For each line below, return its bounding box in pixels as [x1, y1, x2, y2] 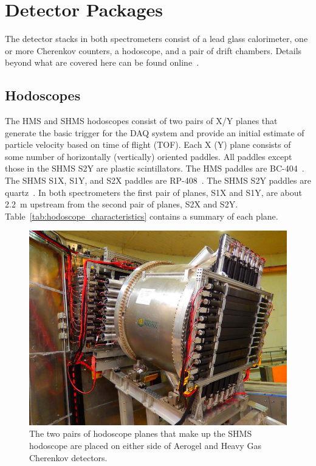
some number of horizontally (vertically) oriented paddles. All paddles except [5, 150, 292, 162]
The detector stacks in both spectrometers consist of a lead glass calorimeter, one [5, 32, 308, 45]
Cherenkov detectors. [29, 451, 108, 464]
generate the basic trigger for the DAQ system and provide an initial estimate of [5, 126, 304, 139]
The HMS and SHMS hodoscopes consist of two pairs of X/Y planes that [5, 114, 278, 127]
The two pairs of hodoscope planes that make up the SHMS [29, 427, 252, 440]
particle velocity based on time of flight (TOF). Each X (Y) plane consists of [5, 138, 291, 151]
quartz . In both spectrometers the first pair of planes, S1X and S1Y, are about [5, 186, 303, 198]
